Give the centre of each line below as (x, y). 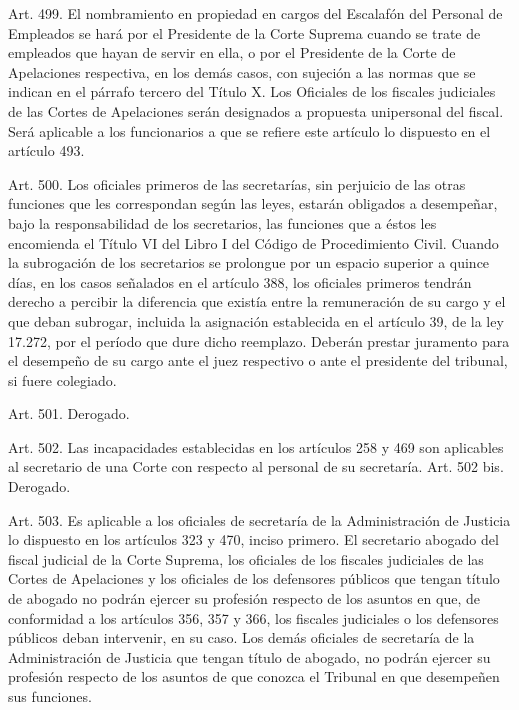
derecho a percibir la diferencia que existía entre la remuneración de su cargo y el (257, 301)
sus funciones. (50, 696)
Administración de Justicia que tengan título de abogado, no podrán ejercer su (249, 656)
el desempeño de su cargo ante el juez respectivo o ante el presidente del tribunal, (258, 360)
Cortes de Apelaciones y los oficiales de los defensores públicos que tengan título (254, 578)
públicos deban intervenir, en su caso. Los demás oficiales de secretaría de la (241, 637)
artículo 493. (46, 150)
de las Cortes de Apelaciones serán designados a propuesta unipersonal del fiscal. (256, 110)
